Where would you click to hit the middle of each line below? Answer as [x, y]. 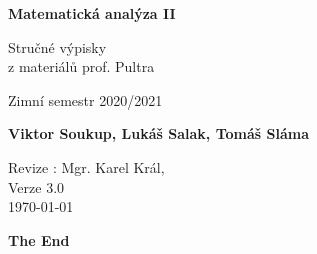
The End [39, 239]
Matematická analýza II [92, 13]
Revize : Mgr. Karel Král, [86, 166]
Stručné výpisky [57, 46]
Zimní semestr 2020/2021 [85, 99]
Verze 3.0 [36, 186]
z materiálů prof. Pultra [81, 66]
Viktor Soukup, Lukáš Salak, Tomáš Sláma [158, 133]
